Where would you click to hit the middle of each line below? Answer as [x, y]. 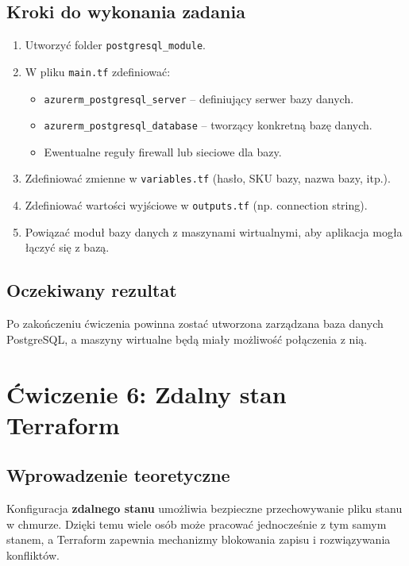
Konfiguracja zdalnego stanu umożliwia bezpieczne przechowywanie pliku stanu [204, 508]
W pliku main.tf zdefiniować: [98, 71]
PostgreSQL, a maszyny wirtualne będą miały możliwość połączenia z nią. [187, 339]
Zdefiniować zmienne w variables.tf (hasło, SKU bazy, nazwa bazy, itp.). [208, 178]
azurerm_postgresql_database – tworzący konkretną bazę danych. [208, 125]
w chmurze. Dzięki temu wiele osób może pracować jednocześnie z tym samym [197, 524]
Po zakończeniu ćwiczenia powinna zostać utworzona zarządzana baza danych [195, 323]
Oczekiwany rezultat [92, 290]
